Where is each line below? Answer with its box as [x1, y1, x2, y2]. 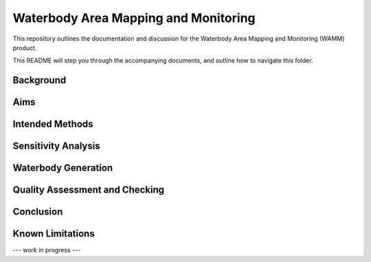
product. [12, 43, 37, 52]
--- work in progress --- [12, 246, 81, 254]
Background [12, 74, 67, 86]
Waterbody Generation [12, 162, 113, 174]
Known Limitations [12, 228, 95, 240]
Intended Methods [12, 118, 93, 130]
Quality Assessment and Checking [12, 184, 165, 196]
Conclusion [12, 206, 63, 218]
